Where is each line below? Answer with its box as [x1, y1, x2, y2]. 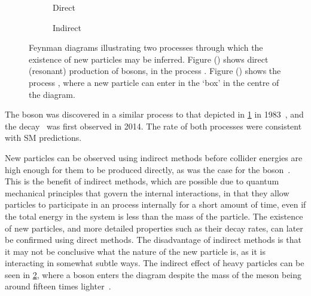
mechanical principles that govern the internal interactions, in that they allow [5, 186, 289, 199]
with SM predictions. [5, 131, 82, 144]
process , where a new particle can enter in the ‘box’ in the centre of [29, 76, 279, 88]
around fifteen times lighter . [5, 280, 111, 292]
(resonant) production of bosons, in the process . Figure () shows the [29, 64, 281, 77]
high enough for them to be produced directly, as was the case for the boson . [5, 163, 291, 175]
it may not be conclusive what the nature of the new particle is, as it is [5, 245, 266, 257]
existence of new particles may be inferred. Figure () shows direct [29, 53, 269, 65]
